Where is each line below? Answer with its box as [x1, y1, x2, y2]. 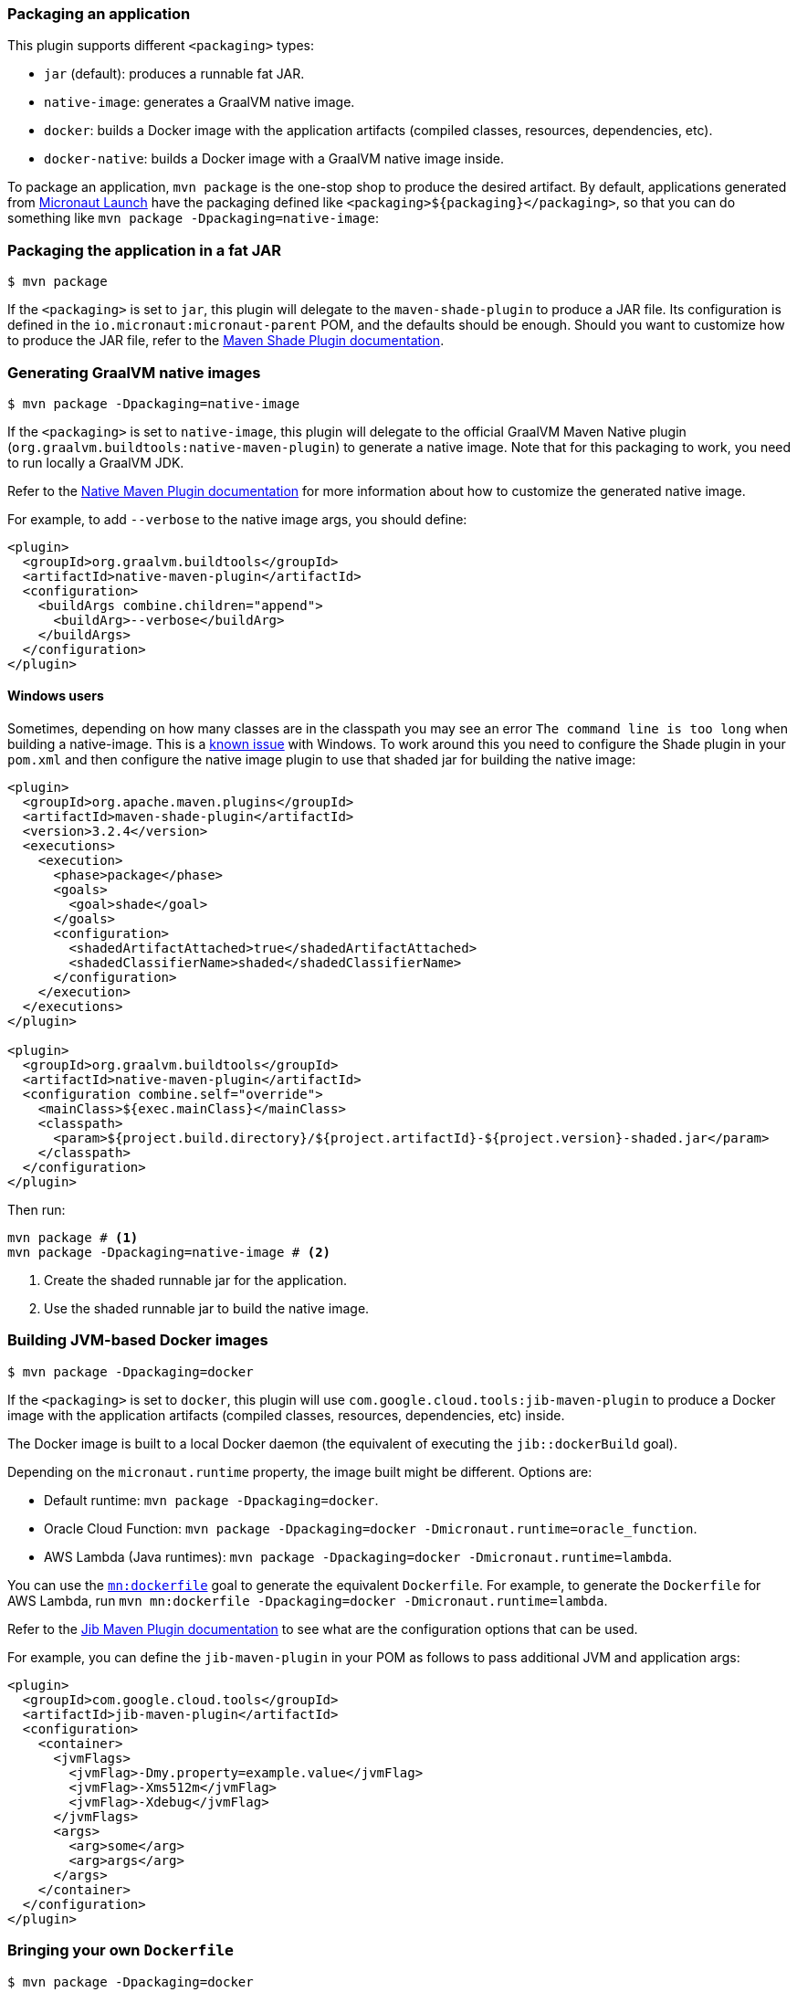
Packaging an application [7, 5, 191, 23]
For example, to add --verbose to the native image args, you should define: [7, 511, 467, 527]
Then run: [7, 1202, 66, 1218]
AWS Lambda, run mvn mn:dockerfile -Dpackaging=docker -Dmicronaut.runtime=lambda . [7, 1592, 608, 1608]
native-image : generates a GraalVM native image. [44, 94, 355, 111]
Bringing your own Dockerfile [7, 1941, 234, 1960]
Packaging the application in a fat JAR [7, 240, 281, 259]
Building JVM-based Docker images [7, 1331, 268, 1350]
